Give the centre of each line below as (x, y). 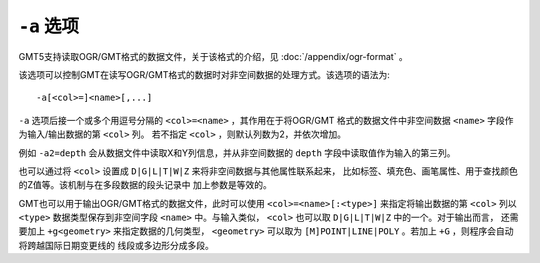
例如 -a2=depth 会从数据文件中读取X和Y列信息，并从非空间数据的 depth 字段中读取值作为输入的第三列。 (237, 152)
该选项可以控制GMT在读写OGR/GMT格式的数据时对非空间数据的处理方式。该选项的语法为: (204, 74)
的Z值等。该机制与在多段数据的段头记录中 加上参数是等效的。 (145, 185)
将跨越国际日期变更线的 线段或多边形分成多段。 (116, 245)
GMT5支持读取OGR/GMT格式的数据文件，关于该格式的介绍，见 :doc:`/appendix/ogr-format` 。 (213, 56)
